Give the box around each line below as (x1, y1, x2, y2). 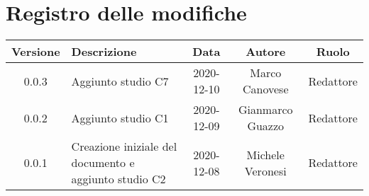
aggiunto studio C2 (71, 171, 166, 188)
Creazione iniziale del (71, 138, 177, 155)
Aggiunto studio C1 (71, 109, 169, 126)
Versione (11, 43, 60, 60)
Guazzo (247, 117, 285, 134)
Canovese (242, 81, 289, 98)
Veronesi (244, 162, 287, 179)
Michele (246, 146, 285, 163)
